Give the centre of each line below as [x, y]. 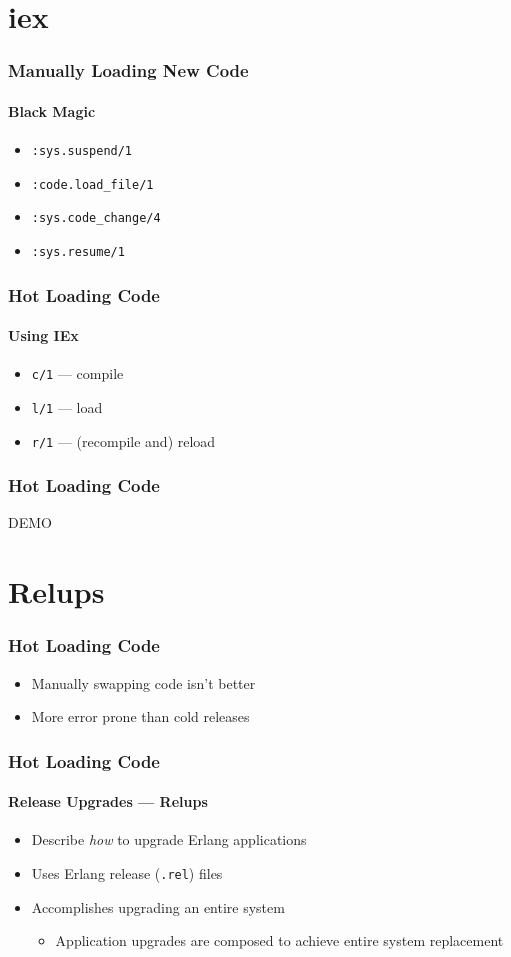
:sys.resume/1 [78, 251]
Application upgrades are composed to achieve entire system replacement [279, 940]
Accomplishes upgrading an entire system [158, 906]
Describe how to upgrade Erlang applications [169, 839]
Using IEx [43, 335]
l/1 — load [67, 406]
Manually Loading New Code [128, 70]
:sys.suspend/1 [82, 151]
